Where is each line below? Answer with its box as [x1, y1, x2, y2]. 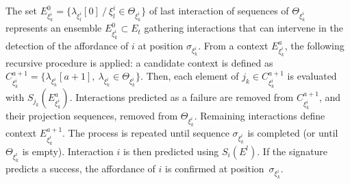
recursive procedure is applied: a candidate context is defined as [5, 55, 273, 69]
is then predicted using [123, 143, 219, 158]
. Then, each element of [140, 69, 239, 83]
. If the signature [257, 143, 328, 158]
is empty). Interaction [22, 143, 114, 158]
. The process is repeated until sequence [62, 125, 229, 139]
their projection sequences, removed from [5, 108, 178, 123]
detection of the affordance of [5, 38, 129, 52]
